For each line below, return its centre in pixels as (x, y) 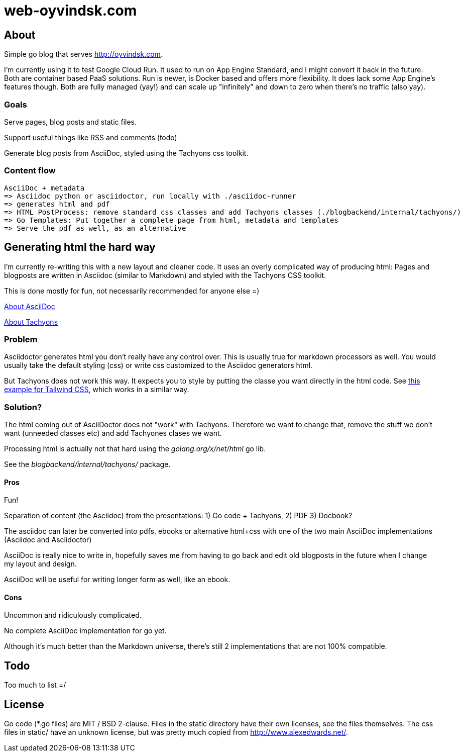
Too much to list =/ (35, 685)
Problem (21, 339)
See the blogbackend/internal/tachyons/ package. (87, 464)
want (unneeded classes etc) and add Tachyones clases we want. (113, 433)
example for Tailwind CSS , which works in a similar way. (97, 390)
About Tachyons (31, 322)
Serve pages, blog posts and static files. (71, 122)
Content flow (30, 171)
